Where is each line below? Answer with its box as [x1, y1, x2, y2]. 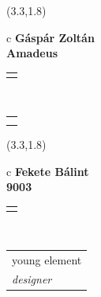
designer [12, 271, 52, 287]
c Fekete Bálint [6, 162, 89, 179]
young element [12, 251, 82, 268]
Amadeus [6, 45, 58, 61]
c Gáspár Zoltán [6, 29, 95, 45]
